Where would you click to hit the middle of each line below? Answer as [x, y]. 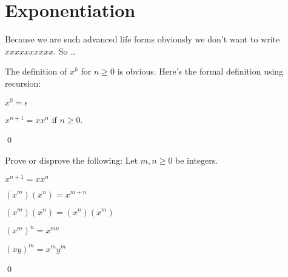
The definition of [36, 71]
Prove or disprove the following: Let [72, 160]
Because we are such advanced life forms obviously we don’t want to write [142, 39]
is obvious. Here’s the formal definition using [200, 71]
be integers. [197, 160]
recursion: [23, 83]
